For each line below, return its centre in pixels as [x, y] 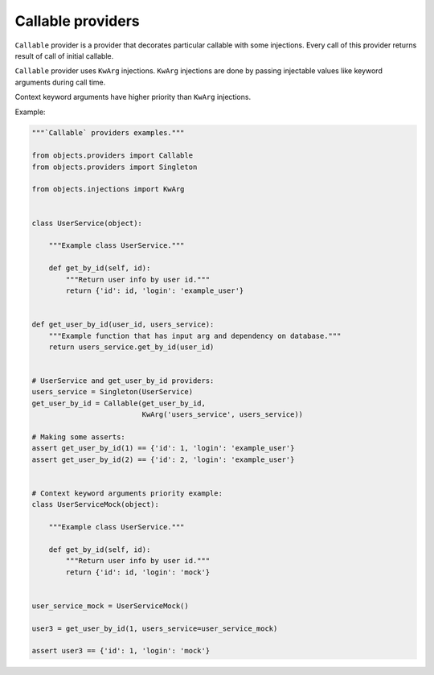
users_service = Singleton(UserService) [112, 392]
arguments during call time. [60, 82]
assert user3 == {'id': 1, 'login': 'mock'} [121, 651]
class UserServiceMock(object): [96, 504]
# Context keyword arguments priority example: [127, 493]
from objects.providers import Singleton [115, 167]
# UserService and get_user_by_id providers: [123, 381]
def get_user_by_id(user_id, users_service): [123, 325]
